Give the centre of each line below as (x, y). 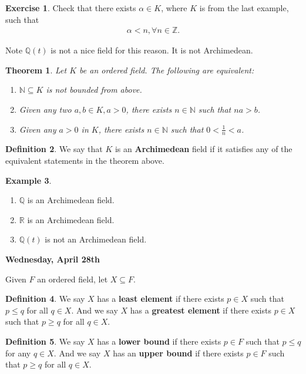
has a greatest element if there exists (201, 310)
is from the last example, (244, 8)
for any (18, 353)
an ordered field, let (73, 279)
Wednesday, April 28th (53, 259)
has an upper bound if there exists (178, 353)
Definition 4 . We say (45, 299)
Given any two (45, 109)
